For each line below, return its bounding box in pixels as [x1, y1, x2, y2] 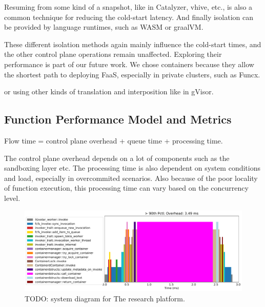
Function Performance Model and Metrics [4, 111, 232, 127]
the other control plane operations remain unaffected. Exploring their [4, 49, 222, 59]
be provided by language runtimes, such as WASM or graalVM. [4, 22, 203, 32]
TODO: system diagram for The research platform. [25, 293, 185, 303]
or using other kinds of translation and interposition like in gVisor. [4, 86, 214, 97]
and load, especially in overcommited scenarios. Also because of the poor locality [4, 172, 258, 183]
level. [4, 192, 21, 203]
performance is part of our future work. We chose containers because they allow [4, 58, 254, 69]
